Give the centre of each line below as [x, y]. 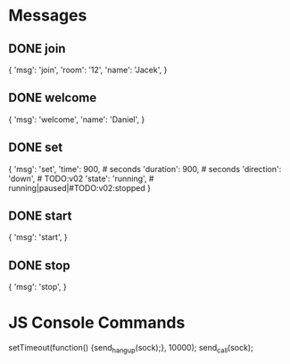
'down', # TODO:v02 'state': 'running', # [81, 178]
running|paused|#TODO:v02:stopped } [79, 187]
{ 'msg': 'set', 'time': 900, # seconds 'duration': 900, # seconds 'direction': [145, 169]
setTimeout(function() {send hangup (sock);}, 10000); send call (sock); [131, 349]
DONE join [37, 49]
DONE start [40, 216]
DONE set [36, 148]
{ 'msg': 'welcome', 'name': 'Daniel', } [77, 119]
